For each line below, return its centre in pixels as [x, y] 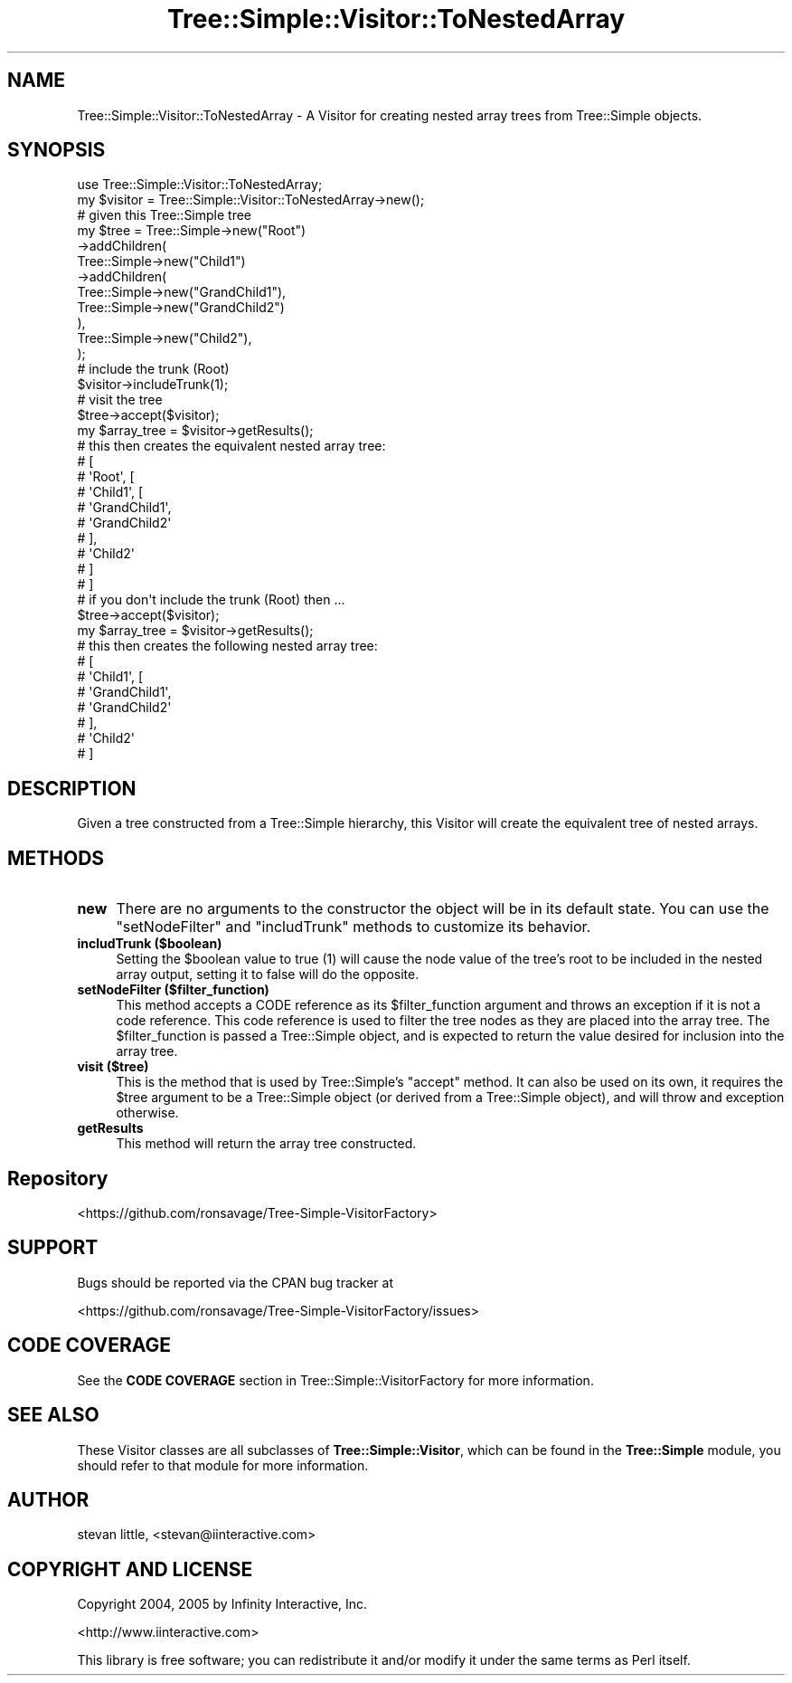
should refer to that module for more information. [223, 1465]
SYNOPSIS [57, 150]
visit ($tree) [113, 1067]
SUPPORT [53, 1248]
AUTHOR [48, 1499]
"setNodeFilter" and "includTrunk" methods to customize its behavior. [354, 927]
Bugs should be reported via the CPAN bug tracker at [235, 1282]
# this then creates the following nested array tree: [227, 646]
